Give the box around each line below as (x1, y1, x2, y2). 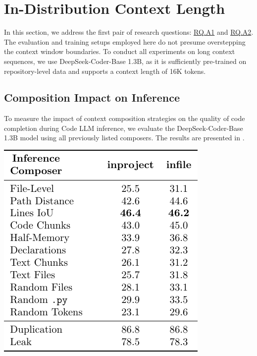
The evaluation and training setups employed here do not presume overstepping (4, 36, 246, 47)
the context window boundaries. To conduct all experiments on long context (4, 46, 235, 57)
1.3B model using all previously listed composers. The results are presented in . (4, 132, 245, 143)
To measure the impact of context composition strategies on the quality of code (4, 113, 245, 123)
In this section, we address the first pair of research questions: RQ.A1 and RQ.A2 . (4, 27, 254, 37)
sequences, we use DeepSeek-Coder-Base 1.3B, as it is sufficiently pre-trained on (4, 56, 247, 66)
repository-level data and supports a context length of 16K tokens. (4, 65, 206, 76)
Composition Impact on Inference (4, 90, 180, 105)
